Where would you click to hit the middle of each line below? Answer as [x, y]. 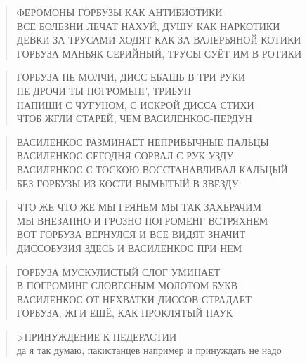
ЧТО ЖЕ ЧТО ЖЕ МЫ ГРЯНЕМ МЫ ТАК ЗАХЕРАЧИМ [139, 207]
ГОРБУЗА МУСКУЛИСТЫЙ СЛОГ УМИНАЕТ [118, 271]
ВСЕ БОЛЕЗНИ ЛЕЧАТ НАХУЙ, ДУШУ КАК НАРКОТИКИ [148, 26]
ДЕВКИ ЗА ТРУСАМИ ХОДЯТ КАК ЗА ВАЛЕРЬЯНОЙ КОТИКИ [159, 40]
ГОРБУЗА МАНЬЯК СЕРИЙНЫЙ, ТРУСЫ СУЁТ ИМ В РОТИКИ [159, 53]
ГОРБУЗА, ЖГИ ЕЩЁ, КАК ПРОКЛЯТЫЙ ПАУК [125, 313]
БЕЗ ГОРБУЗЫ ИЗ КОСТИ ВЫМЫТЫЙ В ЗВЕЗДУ [128, 183]
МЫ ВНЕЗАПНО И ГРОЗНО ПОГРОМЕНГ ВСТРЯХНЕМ [142, 220]
